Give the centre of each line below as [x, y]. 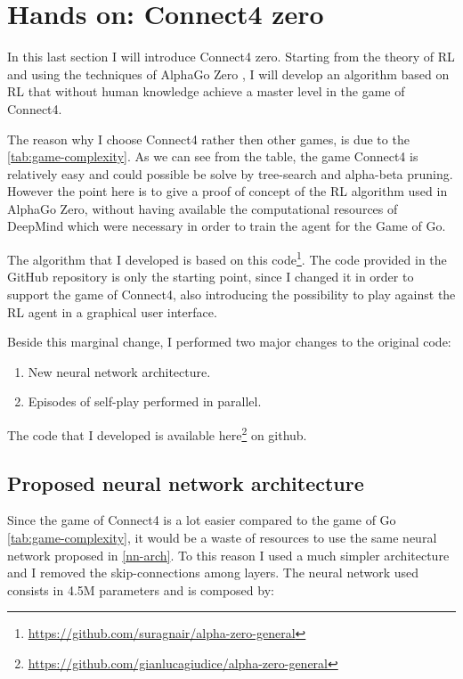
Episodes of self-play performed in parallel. [145, 401]
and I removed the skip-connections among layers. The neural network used [213, 573]
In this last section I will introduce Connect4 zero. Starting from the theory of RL [231, 57]
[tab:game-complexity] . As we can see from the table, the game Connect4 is [213, 156]
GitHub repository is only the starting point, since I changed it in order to [211, 277]
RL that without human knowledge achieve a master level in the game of [206, 91]
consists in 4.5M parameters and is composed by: [141, 589]
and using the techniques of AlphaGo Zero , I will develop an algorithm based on [228, 74]
